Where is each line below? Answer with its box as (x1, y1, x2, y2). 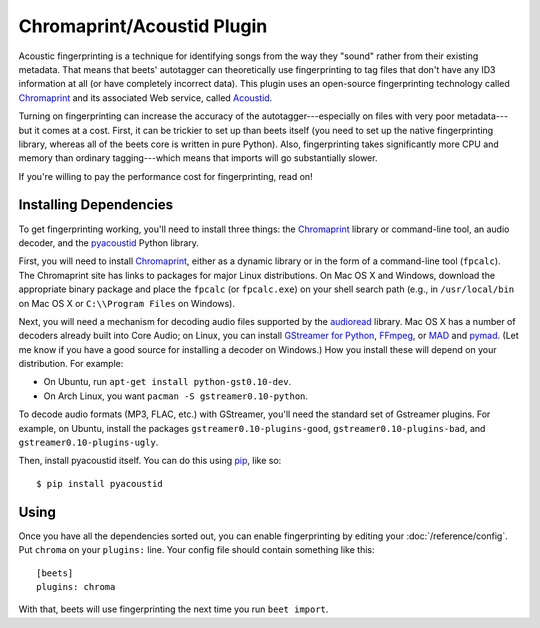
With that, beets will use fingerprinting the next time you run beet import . (18, 603, 329, 615)
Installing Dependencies (18, 196, 174, 214)
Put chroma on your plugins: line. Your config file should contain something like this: (18, 544, 375, 556)
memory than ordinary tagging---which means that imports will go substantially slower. (18, 152, 378, 164)
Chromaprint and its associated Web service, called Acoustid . (18, 91, 273, 104)
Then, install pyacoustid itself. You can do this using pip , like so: (18, 455, 282, 467)
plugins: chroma (36, 581, 116, 592)
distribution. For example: (18, 358, 124, 370)
